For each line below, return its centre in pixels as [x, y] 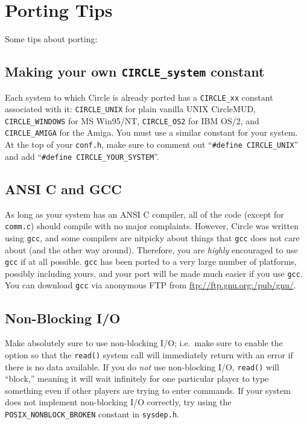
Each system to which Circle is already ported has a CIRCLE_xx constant [139, 97]
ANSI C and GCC [63, 188]
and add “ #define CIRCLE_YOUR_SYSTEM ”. [82, 156]
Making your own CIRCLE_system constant [135, 71]
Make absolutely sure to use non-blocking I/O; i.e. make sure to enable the [144, 343]
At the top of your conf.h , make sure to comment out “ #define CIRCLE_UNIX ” [152, 144]
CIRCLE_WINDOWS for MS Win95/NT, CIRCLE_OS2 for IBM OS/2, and [132, 120]
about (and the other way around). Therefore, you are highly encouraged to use [151, 249]
